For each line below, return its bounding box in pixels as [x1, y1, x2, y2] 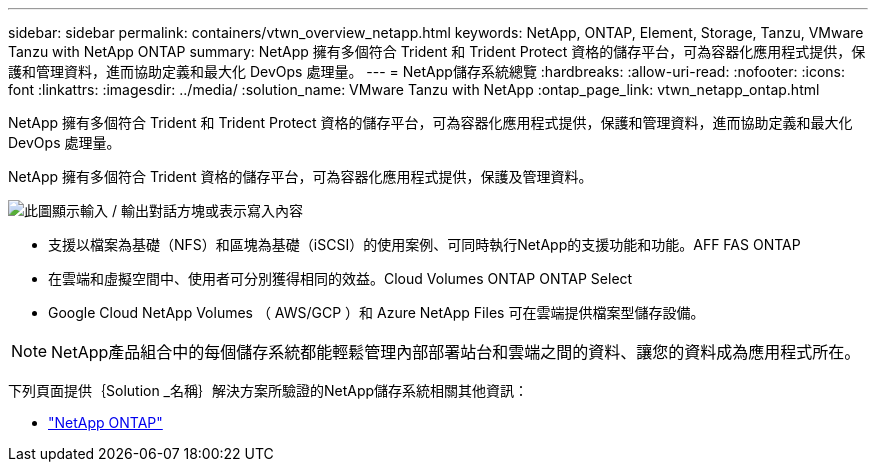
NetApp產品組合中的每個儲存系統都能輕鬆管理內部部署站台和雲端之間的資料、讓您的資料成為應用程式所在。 [51, 342, 861, 362]
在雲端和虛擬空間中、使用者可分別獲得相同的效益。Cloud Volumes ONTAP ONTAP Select [48, 270, 633, 287]
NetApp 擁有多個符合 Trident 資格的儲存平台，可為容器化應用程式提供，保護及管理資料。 [8, 168, 593, 185]
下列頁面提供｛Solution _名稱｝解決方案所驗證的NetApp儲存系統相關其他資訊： [8, 382, 529, 399]
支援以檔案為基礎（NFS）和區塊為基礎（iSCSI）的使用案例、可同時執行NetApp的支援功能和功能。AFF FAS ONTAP [48, 236, 801, 253]
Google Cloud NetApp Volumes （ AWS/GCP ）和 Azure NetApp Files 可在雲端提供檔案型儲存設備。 [48, 304, 705, 321]
